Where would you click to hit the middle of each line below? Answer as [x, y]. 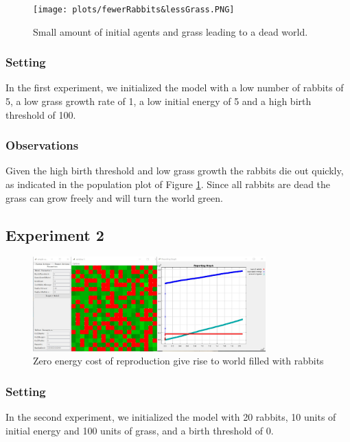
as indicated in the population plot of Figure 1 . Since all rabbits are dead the [168, 184]
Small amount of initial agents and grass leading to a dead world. [171, 31]
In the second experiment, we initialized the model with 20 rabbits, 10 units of [171, 416]
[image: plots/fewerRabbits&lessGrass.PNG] [134, 10]
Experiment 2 [55, 234]
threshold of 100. [41, 114]
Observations [42, 145]
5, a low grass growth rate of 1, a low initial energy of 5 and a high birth [159, 101]
